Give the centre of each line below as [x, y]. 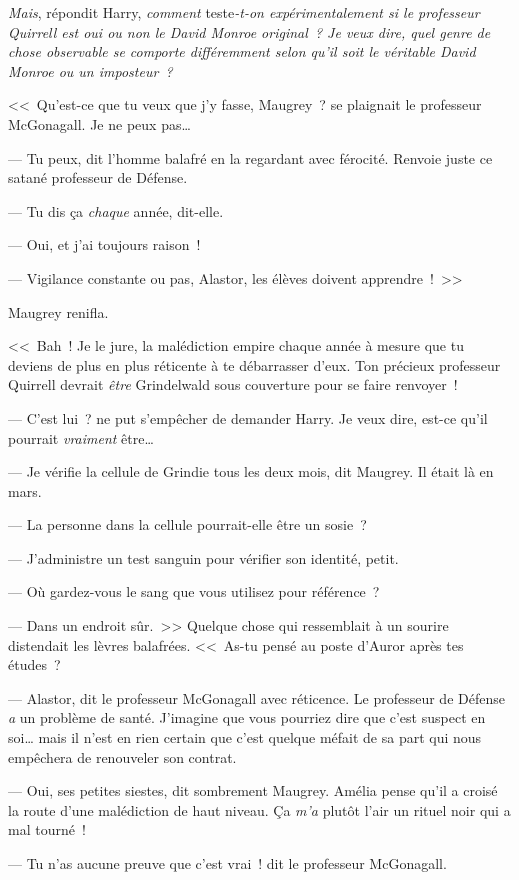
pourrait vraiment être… [81, 437]
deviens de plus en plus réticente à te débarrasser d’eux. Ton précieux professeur [254, 364]
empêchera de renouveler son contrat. [122, 756]
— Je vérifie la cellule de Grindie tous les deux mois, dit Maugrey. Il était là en [251, 471]
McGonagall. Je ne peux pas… [99, 123]
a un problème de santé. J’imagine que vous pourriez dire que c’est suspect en [247, 717]
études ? [34, 664]
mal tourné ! [47, 829]
